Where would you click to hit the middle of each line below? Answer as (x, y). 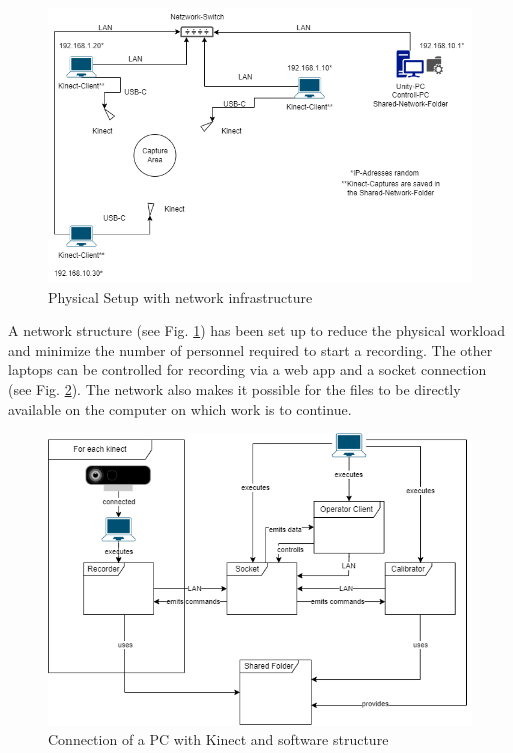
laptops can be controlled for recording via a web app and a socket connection (247, 369)
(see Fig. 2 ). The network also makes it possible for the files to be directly (234, 389)
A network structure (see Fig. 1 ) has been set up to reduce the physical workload (256, 330)
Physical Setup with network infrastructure (180, 296)
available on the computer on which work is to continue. (180, 408)
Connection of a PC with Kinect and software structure (218, 738)
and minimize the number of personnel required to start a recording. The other (250, 349)
